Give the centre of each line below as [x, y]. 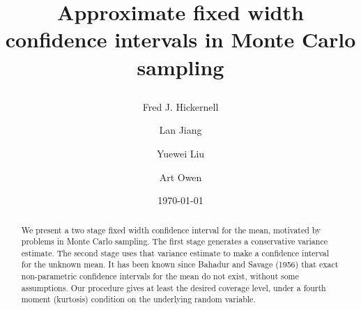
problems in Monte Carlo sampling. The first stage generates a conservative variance [174, 241]
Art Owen [180, 177]
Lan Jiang [180, 130]
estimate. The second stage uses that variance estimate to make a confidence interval [175, 253]
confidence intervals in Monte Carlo [180, 39]
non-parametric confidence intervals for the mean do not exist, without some [160, 276]
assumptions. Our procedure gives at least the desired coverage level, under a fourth [174, 287]
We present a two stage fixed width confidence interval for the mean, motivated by [171, 230]
